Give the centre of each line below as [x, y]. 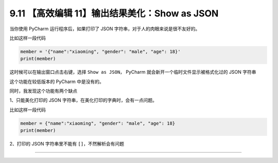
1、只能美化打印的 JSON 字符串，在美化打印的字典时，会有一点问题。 [83, 100]
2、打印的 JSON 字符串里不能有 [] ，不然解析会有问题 [67, 144]
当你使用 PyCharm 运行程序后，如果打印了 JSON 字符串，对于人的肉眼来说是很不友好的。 [105, 29]
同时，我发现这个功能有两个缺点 [43, 91]
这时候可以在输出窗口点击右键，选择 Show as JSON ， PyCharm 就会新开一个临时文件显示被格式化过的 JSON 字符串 [133, 72]
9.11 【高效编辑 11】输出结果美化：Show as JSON [114, 13]
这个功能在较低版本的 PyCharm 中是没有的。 [57, 81]
